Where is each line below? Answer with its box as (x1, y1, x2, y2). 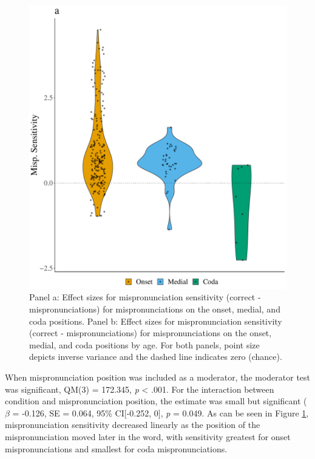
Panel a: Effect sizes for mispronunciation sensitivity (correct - (29, 291, 261, 303)
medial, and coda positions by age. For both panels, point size (29, 338, 260, 351)
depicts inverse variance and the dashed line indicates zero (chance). (29, 350, 282, 363)
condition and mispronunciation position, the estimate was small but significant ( (5, 395, 307, 407)
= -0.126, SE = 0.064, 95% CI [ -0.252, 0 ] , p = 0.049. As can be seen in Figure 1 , (12, 406, 309, 419)
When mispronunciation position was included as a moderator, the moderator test (5, 371, 311, 383)
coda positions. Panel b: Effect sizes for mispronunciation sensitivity (29, 314, 282, 327)
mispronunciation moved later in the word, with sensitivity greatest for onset (5, 430, 291, 443)
